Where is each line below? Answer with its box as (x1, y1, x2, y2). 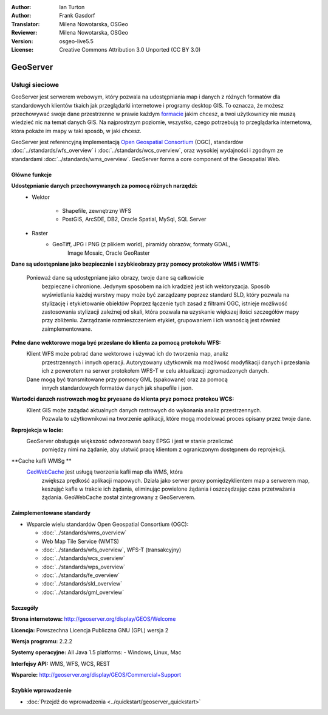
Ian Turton (59, 4, 85, 10)
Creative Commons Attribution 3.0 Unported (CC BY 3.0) (59, 46, 201, 53)
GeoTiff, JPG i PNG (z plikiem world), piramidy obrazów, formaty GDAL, (52, 241, 231, 248)
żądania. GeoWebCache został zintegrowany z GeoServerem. (41, 494, 196, 501)
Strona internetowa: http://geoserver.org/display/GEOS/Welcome (11, 615, 176, 623)
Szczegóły (11, 604, 39, 611)
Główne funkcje (11, 171, 52, 178)
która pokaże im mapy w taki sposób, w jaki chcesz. (11, 127, 142, 134)
